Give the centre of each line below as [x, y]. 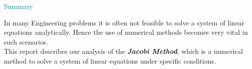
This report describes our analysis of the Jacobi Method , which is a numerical [124, 51]
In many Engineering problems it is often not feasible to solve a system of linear [124, 22]
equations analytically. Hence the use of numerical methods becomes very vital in [126, 32]
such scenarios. [26, 41]
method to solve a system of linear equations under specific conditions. [110, 60]
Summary [18, 6]
